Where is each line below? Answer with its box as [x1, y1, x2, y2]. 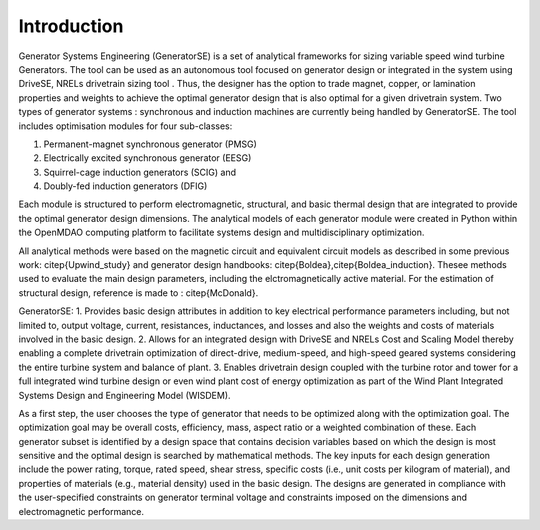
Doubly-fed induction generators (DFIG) [43, 180, 208, 192]
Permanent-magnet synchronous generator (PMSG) [43, 138, 257, 150]
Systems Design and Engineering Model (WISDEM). [18, 389, 231, 401]
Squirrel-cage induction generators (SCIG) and [43, 166, 237, 178]
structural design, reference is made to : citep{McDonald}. [18, 286, 259, 299]
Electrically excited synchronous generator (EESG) [43, 152, 252, 164]
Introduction [18, 15, 124, 37]
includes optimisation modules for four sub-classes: [18, 120, 233, 132]
